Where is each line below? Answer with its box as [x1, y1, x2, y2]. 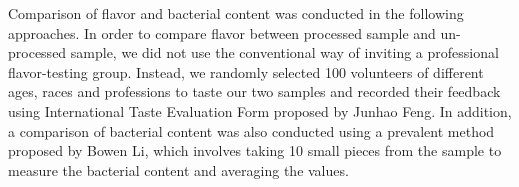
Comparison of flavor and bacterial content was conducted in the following [8, 3, 464, 23]
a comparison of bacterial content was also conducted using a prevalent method [8, 120, 495, 141]
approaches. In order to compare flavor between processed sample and [8, 22, 436, 43]
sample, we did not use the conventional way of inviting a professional [70, 42, 499, 63]
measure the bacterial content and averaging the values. [8, 159, 349, 180]
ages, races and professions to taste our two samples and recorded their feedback [8, 81, 501, 102]
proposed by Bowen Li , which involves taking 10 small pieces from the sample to [8, 140, 502, 161]
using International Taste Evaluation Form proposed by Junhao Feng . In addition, [8, 100, 512, 121]
